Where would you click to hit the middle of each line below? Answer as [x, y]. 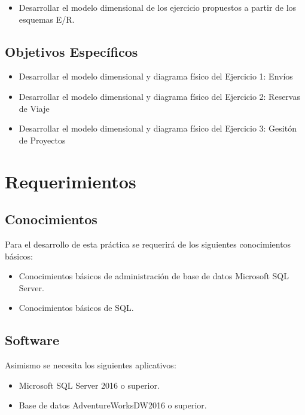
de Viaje [34, 108]
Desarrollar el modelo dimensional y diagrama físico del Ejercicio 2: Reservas [159, 96]
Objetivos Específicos [71, 51]
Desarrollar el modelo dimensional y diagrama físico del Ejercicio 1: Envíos [156, 76]
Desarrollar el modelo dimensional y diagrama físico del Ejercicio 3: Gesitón [158, 128]
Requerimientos [71, 181]
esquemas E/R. [47, 19]
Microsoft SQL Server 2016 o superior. [89, 385]
